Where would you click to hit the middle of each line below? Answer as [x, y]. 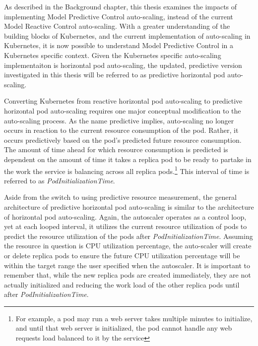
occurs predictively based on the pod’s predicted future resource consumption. [123, 140]
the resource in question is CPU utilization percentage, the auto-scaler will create [128, 246]
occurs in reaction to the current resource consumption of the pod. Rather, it [121, 130]
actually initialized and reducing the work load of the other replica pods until [122, 284]
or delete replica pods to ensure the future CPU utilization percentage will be [122, 255]
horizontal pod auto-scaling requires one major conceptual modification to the [123, 110]
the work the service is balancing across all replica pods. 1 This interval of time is [127, 170]
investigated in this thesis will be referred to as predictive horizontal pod [115, 75]
